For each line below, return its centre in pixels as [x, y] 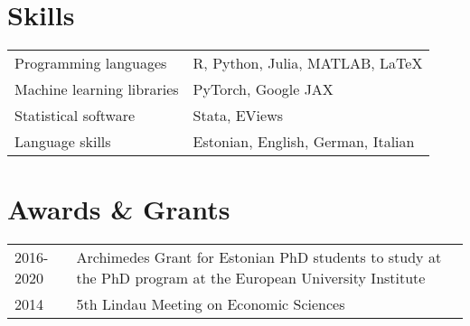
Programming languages [91, 63]
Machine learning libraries [97, 89]
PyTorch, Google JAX [263, 89]
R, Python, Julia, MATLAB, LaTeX [308, 63]
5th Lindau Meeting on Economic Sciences [211, 304]
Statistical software [75, 116]
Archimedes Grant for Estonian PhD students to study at [259, 257]
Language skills [63, 142]
